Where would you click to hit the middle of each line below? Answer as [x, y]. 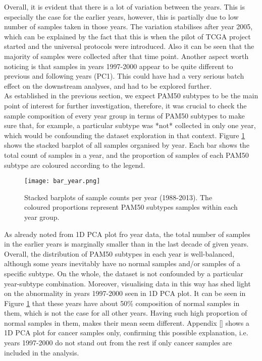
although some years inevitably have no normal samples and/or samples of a [122, 263]
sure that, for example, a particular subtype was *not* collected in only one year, [130, 125]
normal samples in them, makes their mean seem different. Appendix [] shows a [127, 322]
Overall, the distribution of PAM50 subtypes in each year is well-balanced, [119, 253]
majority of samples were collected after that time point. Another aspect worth [126, 56]
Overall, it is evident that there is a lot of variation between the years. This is [124, 7]
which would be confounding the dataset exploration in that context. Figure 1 [125, 135]
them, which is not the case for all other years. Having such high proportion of [126, 313]
